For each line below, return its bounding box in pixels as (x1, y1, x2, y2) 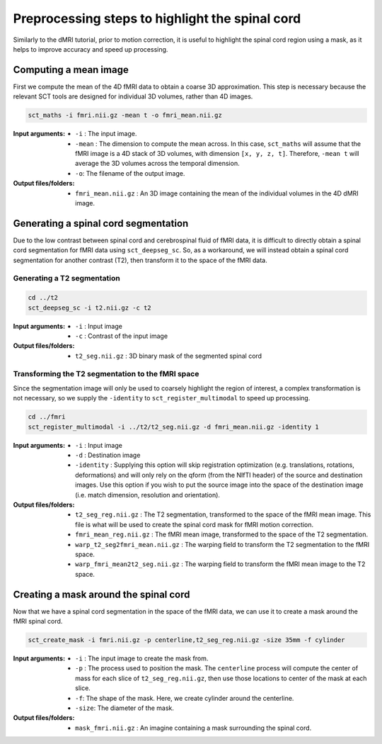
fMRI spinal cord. (13, 616, 63, 625)
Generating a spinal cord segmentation (13, 217, 189, 230)
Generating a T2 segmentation (13, 274, 120, 283)
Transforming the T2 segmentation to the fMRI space (13, 369, 199, 379)
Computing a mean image (13, 64, 129, 76)
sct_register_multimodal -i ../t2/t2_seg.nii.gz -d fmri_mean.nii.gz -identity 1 (28, 422, 320, 431)
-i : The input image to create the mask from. (75, 654, 209, 663)
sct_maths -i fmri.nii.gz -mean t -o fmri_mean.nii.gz (28, 111, 222, 120)
